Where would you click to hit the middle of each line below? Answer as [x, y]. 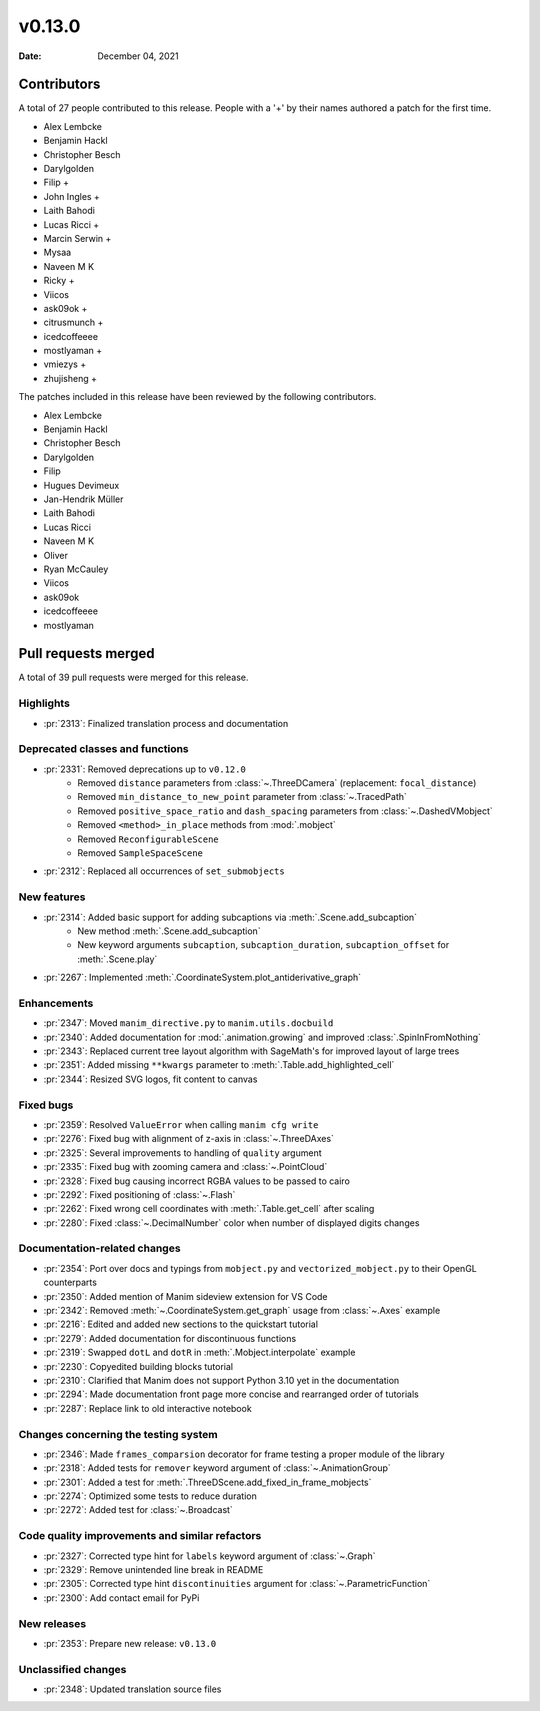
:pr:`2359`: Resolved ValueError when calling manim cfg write [181, 1124]
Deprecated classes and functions [103, 749]
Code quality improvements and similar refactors [140, 1536]
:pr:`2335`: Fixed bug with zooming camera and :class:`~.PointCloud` [185, 1167]
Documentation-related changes [99, 1248]
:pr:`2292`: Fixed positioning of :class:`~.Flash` [139, 1194]
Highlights [44, 703]
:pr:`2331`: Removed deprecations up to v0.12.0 [145, 769]
